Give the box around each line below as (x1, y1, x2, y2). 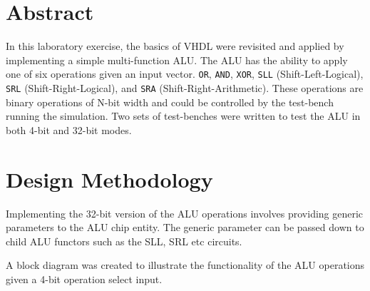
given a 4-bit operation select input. (6, 271, 163, 286)
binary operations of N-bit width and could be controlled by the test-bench (6, 94, 334, 109)
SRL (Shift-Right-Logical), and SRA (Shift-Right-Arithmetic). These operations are (6, 80, 364, 95)
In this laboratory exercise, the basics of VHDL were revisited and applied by (6, 39, 344, 53)
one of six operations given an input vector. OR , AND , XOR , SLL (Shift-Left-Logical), (6, 66, 364, 81)
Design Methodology (6, 164, 213, 193)
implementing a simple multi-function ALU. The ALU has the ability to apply (6, 52, 348, 67)
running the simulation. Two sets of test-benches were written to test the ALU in (6, 108, 361, 123)
